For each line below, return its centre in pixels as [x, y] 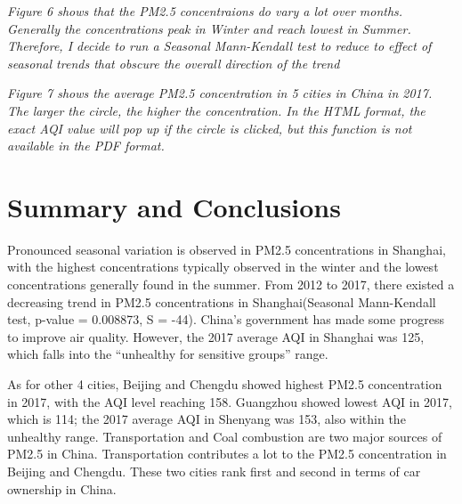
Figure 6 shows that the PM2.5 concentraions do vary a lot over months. [205, 11]
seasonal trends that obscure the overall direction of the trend [174, 63]
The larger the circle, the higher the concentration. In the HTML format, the [216, 110]
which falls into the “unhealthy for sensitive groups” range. [168, 354]
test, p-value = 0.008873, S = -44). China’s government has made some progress [226, 319]
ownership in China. [62, 488]
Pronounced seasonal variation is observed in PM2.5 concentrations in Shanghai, [227, 249]
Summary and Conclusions [174, 206]
